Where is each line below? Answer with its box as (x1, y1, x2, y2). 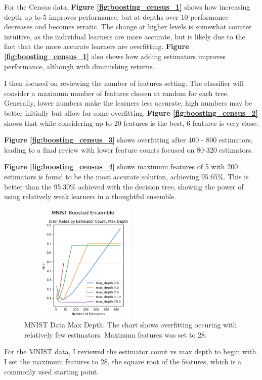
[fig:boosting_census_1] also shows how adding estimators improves (4, 51, 226, 61)
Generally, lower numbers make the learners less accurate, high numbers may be (4, 98, 252, 108)
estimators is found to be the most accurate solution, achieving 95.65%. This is (4, 171, 249, 181)
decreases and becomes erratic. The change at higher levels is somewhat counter (4, 21, 252, 32)
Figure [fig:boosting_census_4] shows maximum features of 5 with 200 (4, 161, 238, 172)
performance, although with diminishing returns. (4, 61, 155, 71)
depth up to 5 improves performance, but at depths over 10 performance (4, 11, 229, 22)
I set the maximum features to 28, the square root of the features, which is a (4, 356, 242, 367)
